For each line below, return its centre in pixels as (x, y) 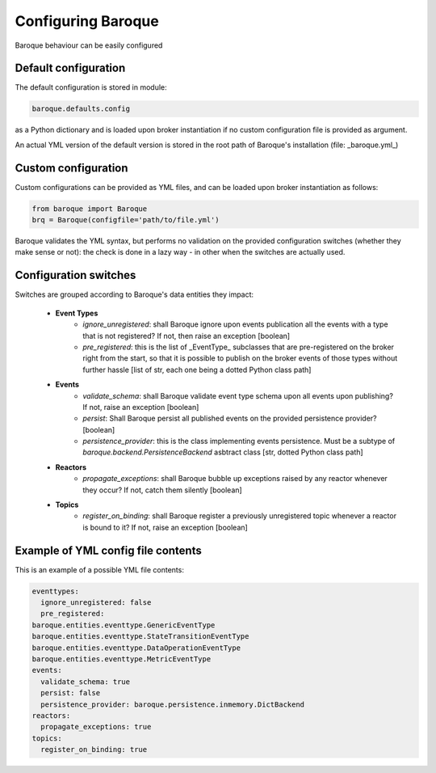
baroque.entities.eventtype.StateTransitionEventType (140, 636)
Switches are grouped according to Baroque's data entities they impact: (134, 294)
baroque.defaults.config (81, 109)
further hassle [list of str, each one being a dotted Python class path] (197, 370)
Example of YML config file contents (108, 550)
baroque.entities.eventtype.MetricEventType (122, 659)
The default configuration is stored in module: (91, 87)
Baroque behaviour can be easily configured (89, 45)
